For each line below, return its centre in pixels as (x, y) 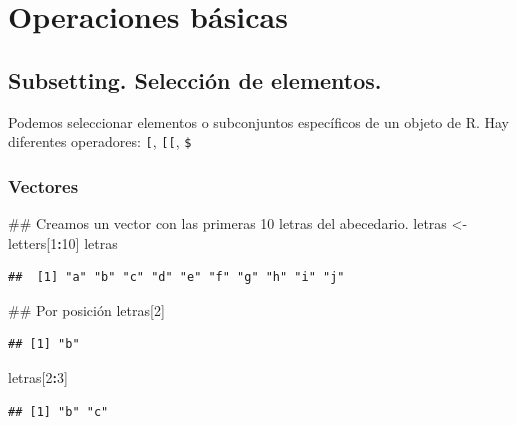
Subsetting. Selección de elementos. (195, 79)
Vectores (43, 185)
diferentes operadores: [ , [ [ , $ (100, 141)
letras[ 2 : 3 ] (38, 377)
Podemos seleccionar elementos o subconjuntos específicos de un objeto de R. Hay (259, 121)
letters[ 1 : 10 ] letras (63, 242)
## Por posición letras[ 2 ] (86, 309)
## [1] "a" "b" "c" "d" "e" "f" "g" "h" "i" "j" (176, 277)
